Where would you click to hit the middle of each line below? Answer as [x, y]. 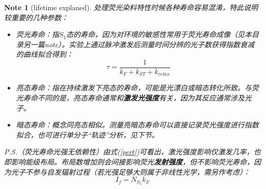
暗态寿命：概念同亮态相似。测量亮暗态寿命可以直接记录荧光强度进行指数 [137, 125]
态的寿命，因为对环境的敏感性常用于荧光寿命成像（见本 [159, 34]
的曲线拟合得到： [45, 54]
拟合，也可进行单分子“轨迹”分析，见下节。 [87, 134]
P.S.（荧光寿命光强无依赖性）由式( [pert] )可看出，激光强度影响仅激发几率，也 [132, 152]
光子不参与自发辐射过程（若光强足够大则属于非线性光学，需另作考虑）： [130, 171]
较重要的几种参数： [36, 17]
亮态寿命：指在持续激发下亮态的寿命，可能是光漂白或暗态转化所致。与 [134, 88]
